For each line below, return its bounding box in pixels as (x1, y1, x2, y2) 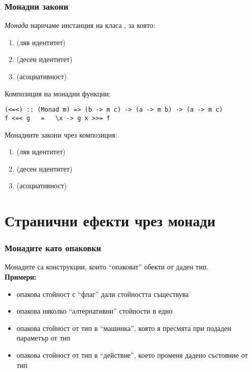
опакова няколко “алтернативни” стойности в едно (16, 306, 173, 316)
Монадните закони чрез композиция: (5, 129, 117, 140)
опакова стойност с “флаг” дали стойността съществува (16, 288, 189, 299)
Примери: (5, 272, 37, 282)
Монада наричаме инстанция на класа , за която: (5, 20, 155, 30)
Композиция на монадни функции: (5, 88, 111, 98)
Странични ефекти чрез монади (5, 210, 215, 231)
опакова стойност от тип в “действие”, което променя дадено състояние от (16, 350, 248, 360)
